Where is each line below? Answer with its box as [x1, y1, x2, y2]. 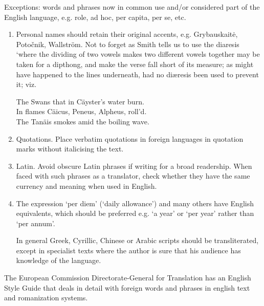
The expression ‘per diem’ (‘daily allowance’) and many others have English [16, 198, 254, 208]
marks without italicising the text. [16, 143, 124, 154]
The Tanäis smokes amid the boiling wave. [16, 116, 149, 126]
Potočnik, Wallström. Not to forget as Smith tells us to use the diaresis [16, 38, 239, 49]
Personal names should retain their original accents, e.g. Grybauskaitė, [16, 29, 238, 39]
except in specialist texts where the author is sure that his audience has [16, 245, 241, 255]
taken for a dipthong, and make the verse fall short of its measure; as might [16, 58, 254, 69]
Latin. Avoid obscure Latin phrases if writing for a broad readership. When [16, 160, 252, 171]
